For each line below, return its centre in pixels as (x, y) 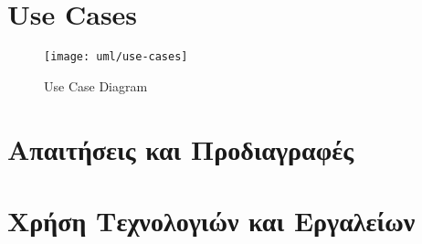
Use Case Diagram (96, 85)
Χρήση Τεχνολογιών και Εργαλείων (211, 220)
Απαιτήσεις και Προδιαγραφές (180, 149)
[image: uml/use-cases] (116, 57)
